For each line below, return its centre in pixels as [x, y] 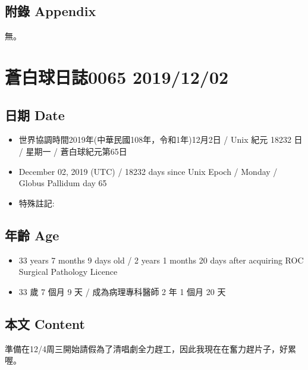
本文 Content [45, 323]
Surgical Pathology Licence [68, 272]
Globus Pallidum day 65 [63, 183]
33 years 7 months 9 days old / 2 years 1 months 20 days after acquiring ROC [161, 260]
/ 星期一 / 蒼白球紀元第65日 [73, 151]
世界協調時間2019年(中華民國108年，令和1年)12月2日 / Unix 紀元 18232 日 [161, 139]
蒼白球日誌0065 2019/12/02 [117, 76]
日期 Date [35, 115]
